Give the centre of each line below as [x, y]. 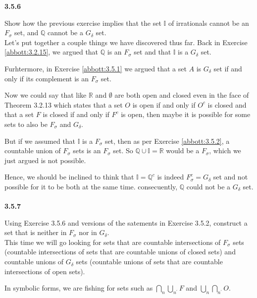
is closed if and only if [76, 114]
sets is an [87, 150]
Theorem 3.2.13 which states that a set [64, 104]
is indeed [171, 177]
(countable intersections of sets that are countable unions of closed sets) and [120, 252]
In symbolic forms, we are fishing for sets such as [79, 288]
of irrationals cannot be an [208, 23]
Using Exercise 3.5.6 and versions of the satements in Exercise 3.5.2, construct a [126, 222]
